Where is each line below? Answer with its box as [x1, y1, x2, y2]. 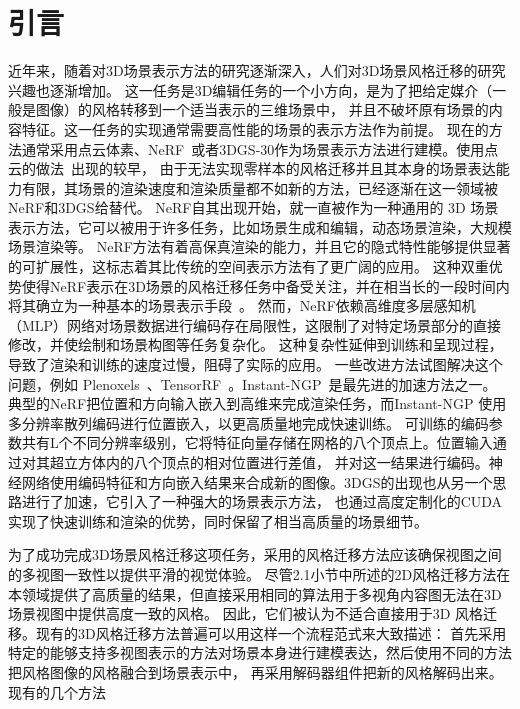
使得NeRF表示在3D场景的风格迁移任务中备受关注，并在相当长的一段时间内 [21, 275, 510, 296]
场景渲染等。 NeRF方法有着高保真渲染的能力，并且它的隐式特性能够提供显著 [8, 236, 511, 257]
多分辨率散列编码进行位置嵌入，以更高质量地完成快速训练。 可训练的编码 [8, 412, 489, 433]
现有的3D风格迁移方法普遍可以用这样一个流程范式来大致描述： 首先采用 [35, 622, 507, 643]
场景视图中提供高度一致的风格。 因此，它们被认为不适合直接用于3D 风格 [8, 603, 484, 624]
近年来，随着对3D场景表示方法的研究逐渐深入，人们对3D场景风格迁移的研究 [8, 60, 506, 81]
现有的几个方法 [8, 681, 106, 702]
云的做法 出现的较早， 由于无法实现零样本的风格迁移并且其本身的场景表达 [8, 158, 496, 179]
